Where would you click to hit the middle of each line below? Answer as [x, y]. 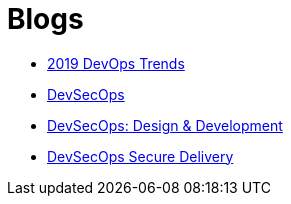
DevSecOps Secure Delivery [140, 156]
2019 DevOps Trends [116, 63]
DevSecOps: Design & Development [165, 125]
